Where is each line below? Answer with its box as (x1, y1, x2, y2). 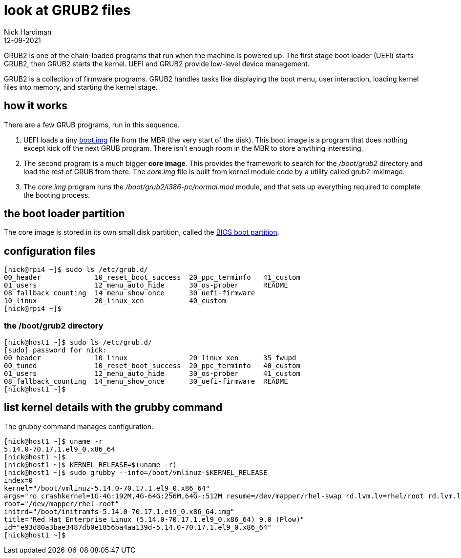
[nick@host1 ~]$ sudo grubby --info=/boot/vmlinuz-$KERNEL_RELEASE (4, 468, 268, 476)
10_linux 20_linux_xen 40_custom (4, 297, 227, 305)
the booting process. (23, 190, 90, 199)
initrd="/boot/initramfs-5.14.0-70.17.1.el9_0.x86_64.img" (4, 507, 235, 516)
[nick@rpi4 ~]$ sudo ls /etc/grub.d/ (4, 266, 148, 274)
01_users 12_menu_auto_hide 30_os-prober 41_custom (4, 370, 300, 378)
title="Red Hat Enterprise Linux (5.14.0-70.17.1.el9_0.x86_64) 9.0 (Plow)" (4, 515, 305, 523)
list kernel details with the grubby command (4, 401, 223, 414)
